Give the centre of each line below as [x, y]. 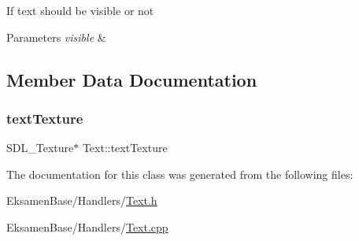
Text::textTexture [125, 148]
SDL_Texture [40, 148]
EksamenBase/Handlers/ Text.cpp [87, 226]
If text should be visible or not [80, 10]
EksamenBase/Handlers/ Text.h [82, 200]
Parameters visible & [56, 37]
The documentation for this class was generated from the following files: [180, 174]
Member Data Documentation [132, 79]
